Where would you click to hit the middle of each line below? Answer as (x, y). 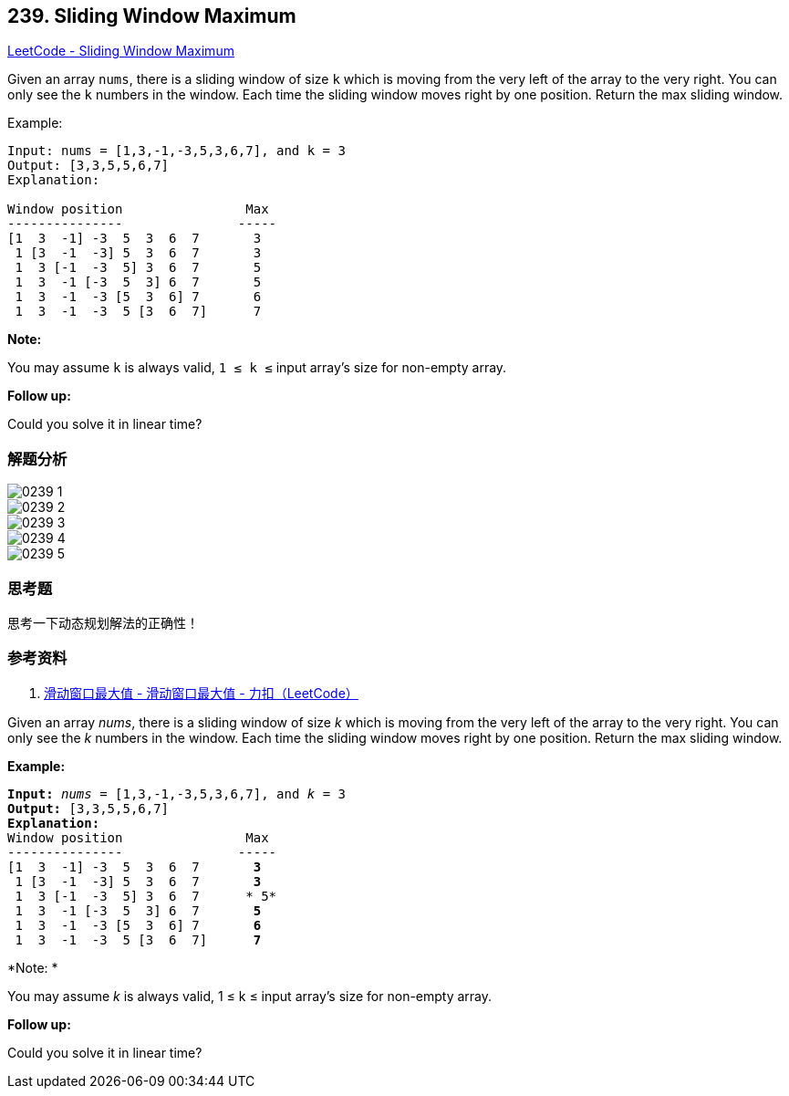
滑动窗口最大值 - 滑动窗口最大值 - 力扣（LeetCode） (201, 693)
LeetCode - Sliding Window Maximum (121, 51)
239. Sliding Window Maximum (152, 16)
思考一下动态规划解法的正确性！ (103, 622)
